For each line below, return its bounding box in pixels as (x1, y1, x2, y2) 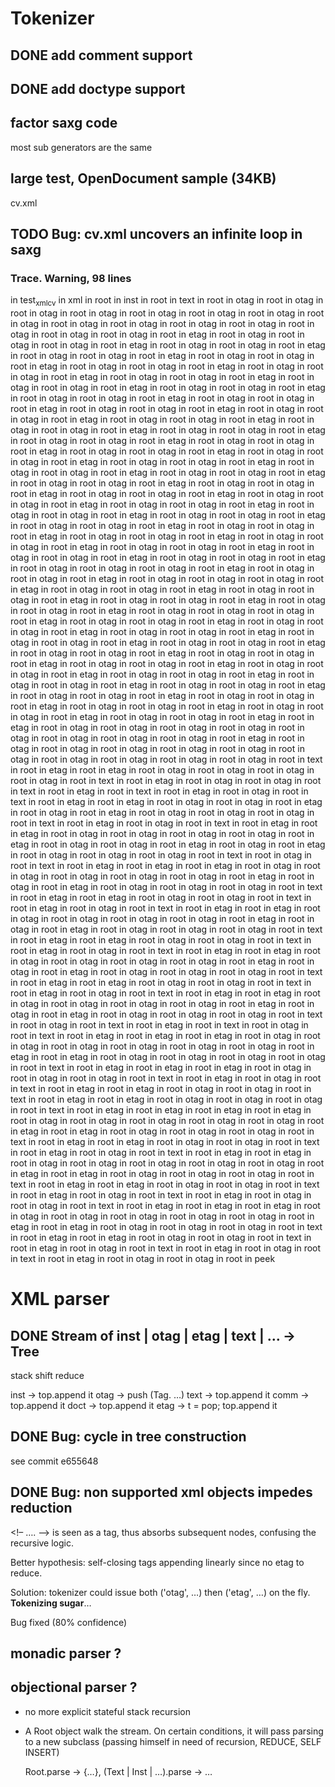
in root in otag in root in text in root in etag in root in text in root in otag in (10, 1019, 309, 1031)
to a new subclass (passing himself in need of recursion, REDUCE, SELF (24, 1735, 322, 1747)
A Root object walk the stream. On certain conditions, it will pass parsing (24, 1725, 324, 1737)
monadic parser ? (10, 1645, 122, 1662)
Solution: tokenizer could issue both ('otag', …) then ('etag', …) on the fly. (10, 1586, 311, 1598)
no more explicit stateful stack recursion (24, 1705, 191, 1717)
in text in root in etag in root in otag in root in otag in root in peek (10, 1253, 276, 1265)
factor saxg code (10, 115, 118, 132)
